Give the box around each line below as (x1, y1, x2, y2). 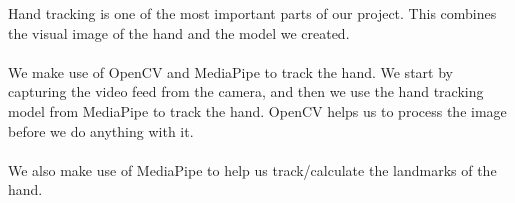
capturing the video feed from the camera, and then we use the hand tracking (8, 81, 484, 102)
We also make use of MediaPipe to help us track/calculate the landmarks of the (8, 159, 497, 180)
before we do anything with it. (8, 120, 194, 141)
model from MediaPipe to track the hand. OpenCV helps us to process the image (8, 100, 507, 121)
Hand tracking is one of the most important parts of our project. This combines (8, 3, 497, 23)
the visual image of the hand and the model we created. (8, 22, 350, 43)
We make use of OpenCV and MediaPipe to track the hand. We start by (8, 61, 453, 82)
